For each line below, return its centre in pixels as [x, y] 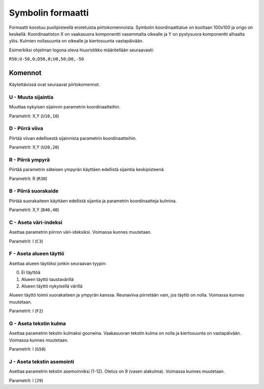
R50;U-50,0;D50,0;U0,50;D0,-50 [46, 59]
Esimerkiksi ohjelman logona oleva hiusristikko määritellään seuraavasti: [81, 50]
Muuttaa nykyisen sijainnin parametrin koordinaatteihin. [65, 107]
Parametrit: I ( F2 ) [26, 311]
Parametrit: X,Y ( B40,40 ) [34, 210]
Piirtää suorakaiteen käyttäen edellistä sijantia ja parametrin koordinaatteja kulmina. [93, 201]
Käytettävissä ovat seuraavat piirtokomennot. [55, 85]
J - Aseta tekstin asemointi [42, 362]
